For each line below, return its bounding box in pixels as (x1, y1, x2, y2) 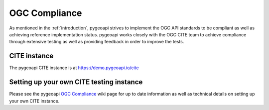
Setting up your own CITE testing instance (9, 78, 143, 87)
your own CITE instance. (9, 98, 60, 104)
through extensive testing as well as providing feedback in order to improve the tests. (9, 39, 184, 45)
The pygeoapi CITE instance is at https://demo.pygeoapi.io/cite (9, 65, 139, 71)
